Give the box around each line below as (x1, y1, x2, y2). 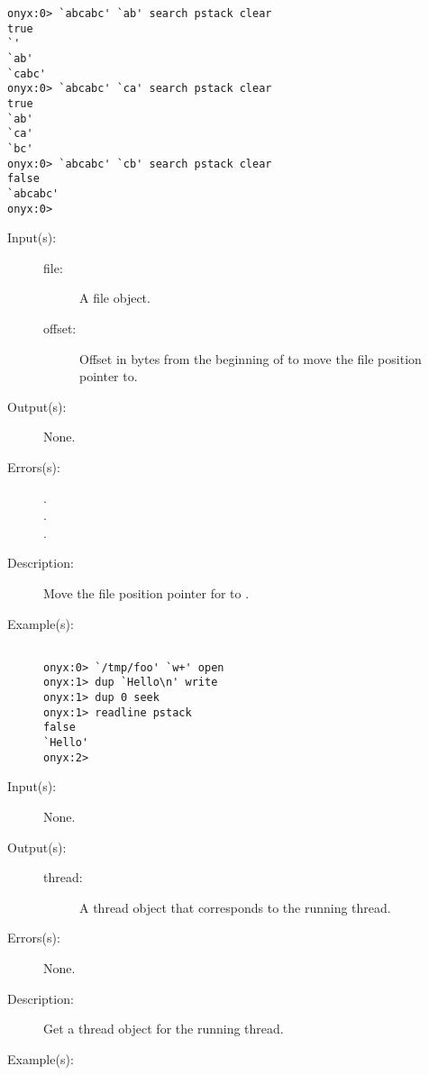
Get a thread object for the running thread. (43, 1019, 284, 1038)
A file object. (79, 288, 151, 307)
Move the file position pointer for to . (43, 583, 250, 602)
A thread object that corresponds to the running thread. (79, 897, 391, 916)
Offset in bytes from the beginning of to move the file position (79, 349, 422, 368)
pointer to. (79, 367, 138, 386)
